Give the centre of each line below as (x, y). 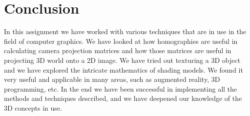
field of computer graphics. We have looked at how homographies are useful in (121, 41)
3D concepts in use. (33, 107)
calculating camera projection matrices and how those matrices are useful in (118, 50)
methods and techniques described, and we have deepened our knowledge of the (123, 98)
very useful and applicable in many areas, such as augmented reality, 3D (112, 79)
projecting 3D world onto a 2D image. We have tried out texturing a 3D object (122, 60)
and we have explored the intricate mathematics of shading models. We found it (124, 69)
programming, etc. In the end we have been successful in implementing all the (121, 88)
